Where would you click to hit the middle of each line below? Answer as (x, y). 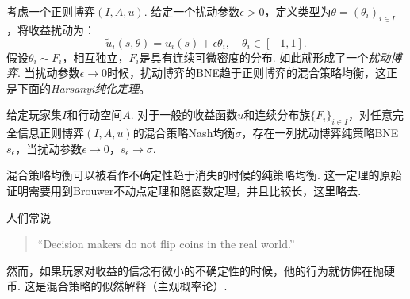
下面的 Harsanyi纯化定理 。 (84, 88)
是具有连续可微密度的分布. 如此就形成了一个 (254, 57)
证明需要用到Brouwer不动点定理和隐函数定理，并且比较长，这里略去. (184, 190)
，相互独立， (96, 57)
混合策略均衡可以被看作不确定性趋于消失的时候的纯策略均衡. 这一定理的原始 (204, 175)
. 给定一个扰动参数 (192, 11)
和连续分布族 (277, 115)
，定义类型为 (298, 11)
